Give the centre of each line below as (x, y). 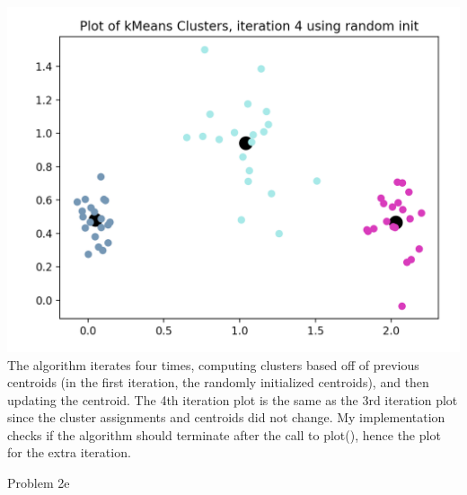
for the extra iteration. (69, 452)
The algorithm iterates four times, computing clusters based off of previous (213, 364)
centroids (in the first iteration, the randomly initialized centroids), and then (218, 382)
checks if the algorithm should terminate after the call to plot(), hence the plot (224, 434)
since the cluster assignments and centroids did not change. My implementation (226, 417)
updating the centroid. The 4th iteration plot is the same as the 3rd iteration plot (233, 399)
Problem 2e (39, 483)
